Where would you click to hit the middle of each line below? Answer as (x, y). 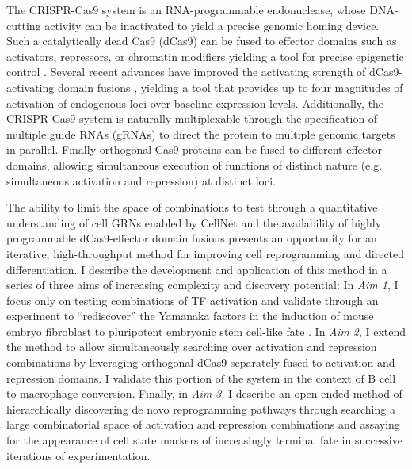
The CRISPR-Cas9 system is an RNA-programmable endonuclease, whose (186, 10)
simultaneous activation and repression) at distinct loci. (141, 180)
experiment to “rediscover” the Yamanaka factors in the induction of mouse (190, 316)
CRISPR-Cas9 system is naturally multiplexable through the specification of (192, 118)
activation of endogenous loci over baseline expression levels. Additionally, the (195, 103)
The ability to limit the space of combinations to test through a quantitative (192, 207)
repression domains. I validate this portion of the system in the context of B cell (201, 377)
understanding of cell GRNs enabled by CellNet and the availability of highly (194, 222)
